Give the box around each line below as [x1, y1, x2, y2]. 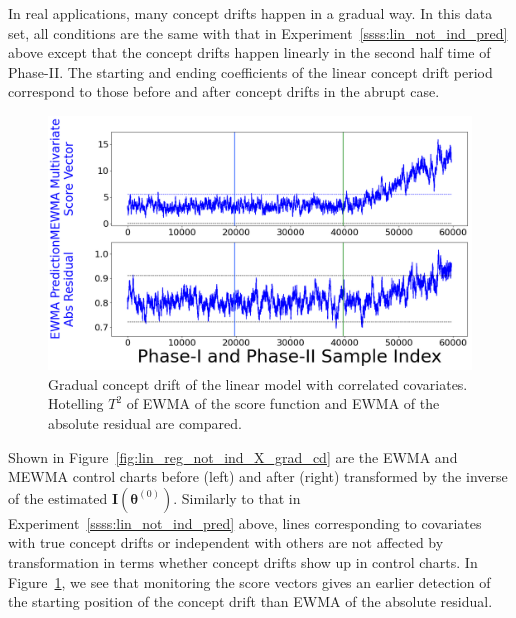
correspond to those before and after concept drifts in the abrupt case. [8, 81, 440, 102]
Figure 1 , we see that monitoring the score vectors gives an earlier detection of [8, 571, 491, 592]
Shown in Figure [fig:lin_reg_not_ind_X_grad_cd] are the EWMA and [8, 446, 458, 467]
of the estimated [8, 487, 108, 508]
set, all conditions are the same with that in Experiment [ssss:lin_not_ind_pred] [8, 22, 508, 43]
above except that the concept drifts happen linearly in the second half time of [8, 42, 491, 63]
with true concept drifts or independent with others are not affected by [8, 532, 444, 553]
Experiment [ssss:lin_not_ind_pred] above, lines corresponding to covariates [8, 512, 482, 533]
